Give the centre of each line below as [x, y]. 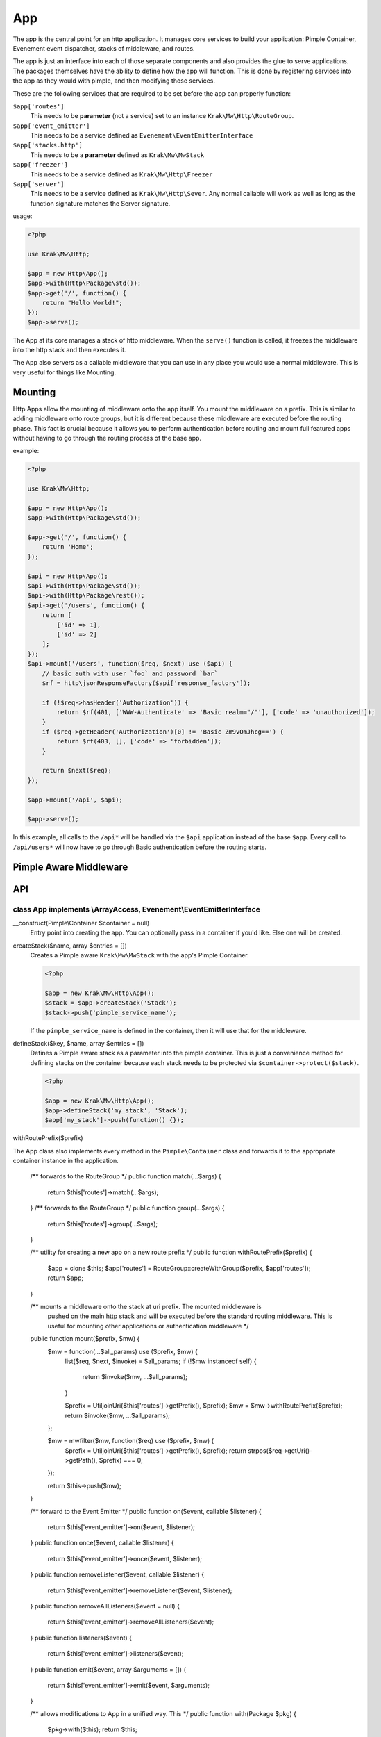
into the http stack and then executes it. [69, 350]
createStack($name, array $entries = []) [70, 946]
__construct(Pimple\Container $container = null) [81, 923]
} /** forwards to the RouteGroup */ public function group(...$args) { [127, 1208]
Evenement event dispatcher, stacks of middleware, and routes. [104, 48]
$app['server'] [39, 184]
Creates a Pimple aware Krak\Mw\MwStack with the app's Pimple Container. [139, 955]
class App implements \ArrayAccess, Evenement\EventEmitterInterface [136, 909]
